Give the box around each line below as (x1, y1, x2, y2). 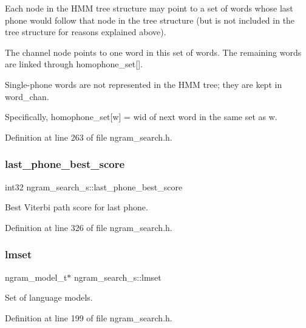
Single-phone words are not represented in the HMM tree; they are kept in (5, 78, 282, 90)
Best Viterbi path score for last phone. (5, 201, 148, 213)
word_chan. (5, 90, 49, 102)
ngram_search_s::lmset (73, 270, 161, 283)
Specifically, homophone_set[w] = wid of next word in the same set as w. (5, 110, 277, 123)
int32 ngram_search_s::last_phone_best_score (5, 180, 183, 193)
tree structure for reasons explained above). (5, 25, 166, 38)
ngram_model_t (5, 270, 67, 283)
